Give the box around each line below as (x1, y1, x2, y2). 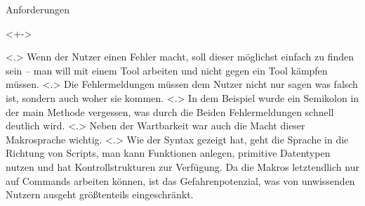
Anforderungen (6, 2, 70, 16)
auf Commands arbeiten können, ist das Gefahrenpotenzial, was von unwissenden (6, 173, 355, 188)
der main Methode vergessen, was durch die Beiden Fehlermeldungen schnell (6, 104, 334, 119)
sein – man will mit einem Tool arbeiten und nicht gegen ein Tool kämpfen (6, 63, 328, 77)
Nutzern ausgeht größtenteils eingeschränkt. (6, 187, 194, 202)
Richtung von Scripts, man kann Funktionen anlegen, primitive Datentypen (6, 146, 331, 160)
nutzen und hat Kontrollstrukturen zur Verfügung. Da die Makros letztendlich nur (6, 159, 359, 174)
